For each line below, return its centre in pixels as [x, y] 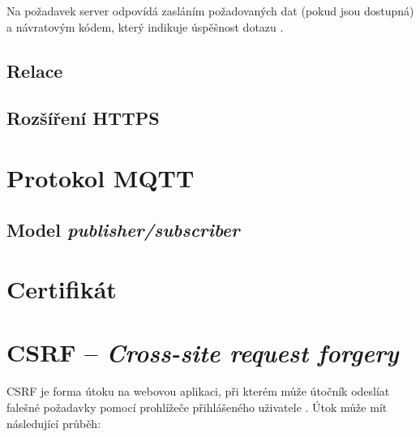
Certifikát [62, 289]
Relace [35, 70]
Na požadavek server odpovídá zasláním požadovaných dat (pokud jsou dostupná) [210, 11]
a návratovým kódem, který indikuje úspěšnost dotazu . [145, 26]
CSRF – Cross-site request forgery [203, 353]
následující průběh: [54, 423]
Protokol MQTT [101, 177]
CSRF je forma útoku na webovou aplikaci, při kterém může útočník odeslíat [198, 391]
